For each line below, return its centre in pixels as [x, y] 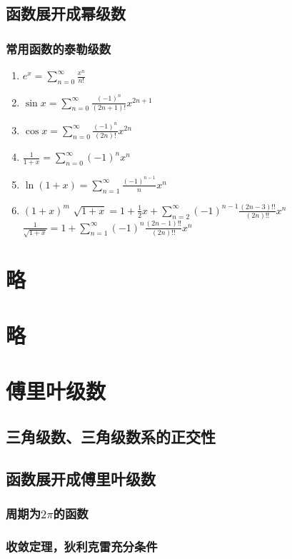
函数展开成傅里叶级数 [81, 478]
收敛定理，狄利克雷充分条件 [82, 546]
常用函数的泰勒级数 [59, 48]
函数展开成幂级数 [66, 13]
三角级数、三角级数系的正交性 [111, 436]
